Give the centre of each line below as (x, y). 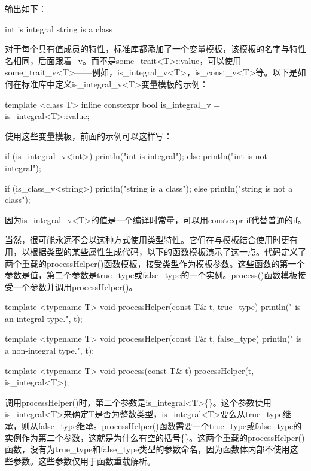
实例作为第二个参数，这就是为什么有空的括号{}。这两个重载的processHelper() (155, 437)
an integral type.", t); (44, 318)
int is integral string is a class (59, 28)
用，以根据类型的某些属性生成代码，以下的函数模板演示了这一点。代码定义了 (155, 251)
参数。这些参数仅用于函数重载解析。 (84, 461)
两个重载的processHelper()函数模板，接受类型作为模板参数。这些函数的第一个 (155, 263)
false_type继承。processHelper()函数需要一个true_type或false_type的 (170, 426)
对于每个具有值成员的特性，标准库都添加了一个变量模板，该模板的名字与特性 (155, 49)
